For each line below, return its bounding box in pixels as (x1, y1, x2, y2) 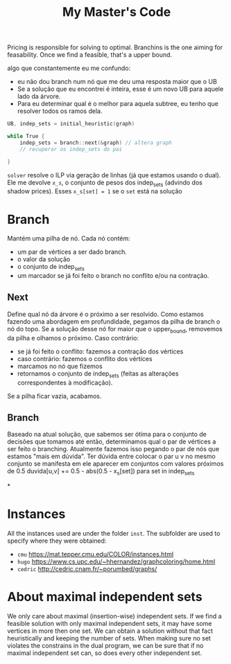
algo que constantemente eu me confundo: (7, 64, 130, 73)
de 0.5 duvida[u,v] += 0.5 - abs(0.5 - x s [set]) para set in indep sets (7, 467, 195, 477)
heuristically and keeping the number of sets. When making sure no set (7, 634, 212, 642)
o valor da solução (17, 255, 71, 263)
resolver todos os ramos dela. (17, 107, 103, 115)
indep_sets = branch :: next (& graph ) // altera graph (19, 139, 172, 146)
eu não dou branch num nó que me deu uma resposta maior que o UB (17, 78, 217, 86)
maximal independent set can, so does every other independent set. (7, 649, 203, 657)
